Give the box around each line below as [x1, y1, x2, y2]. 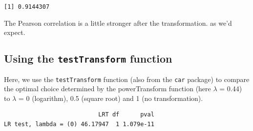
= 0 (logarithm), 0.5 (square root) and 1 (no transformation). [18, 93, 203, 103]
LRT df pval [98, 111, 154, 118]
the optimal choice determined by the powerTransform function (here [4, 83, 211, 94]
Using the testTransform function [4, 51, 172, 66]
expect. [4, 27, 25, 37]
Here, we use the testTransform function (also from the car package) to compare [4, 74, 250, 84]
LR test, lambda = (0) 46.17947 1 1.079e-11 [4, 121, 154, 128]
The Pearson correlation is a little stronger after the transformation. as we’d [4, 17, 232, 28]
